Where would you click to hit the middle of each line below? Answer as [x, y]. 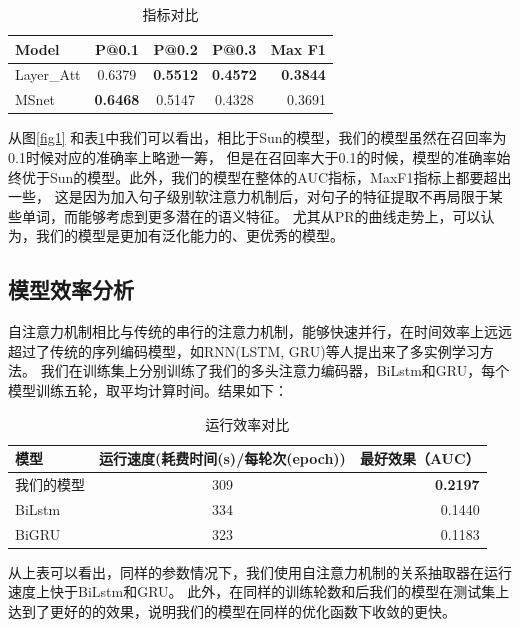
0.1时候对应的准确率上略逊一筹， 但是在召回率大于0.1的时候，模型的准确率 [252, 156]
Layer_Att [48, 74]
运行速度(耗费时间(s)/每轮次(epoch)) [222, 458]
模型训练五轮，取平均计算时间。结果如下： [148, 389]
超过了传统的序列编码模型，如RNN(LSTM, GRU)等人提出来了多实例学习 [244, 350]
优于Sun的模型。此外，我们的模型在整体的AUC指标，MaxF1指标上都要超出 [266, 176]
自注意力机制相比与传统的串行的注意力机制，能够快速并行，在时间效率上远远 [260, 331]
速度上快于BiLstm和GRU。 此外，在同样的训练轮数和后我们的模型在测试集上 [259, 591]
